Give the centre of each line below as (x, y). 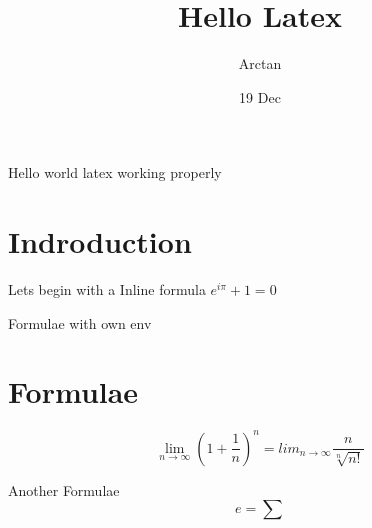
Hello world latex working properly (115, 172)
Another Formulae (64, 489)
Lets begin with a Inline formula (107, 289)
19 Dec (260, 96)
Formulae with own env (80, 322)
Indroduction (100, 241)
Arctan (260, 63)
